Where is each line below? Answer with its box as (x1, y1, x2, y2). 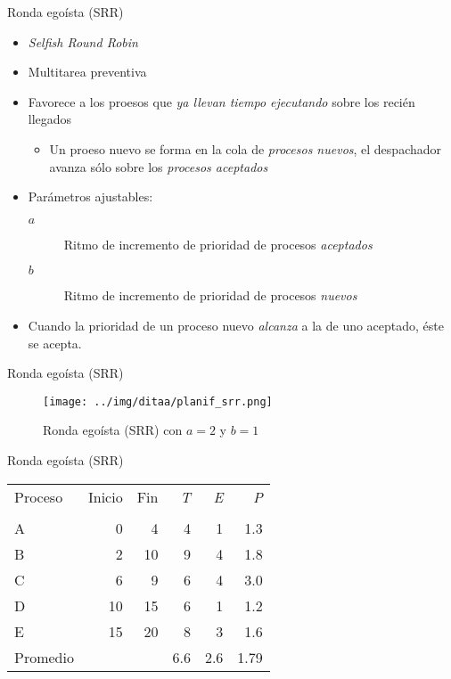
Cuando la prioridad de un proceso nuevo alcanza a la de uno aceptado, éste (28, 315, 445, 334)
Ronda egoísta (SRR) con (43, 421, 183, 439)
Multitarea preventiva (28, 62, 147, 81)
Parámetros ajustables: (28, 187, 153, 206)
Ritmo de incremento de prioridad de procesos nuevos (63, 286, 357, 305)
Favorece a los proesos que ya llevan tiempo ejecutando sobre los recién (28, 92, 415, 110)
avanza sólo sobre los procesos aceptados (49, 157, 268, 176)
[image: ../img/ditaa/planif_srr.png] (43, 395, 273, 408)
